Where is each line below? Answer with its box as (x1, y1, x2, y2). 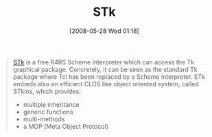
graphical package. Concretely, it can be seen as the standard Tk (12, 65, 198, 73)
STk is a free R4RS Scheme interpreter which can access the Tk (12, 58, 195, 66)
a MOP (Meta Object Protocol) (23, 122, 109, 130)
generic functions (23, 108, 73, 116)
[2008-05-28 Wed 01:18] (69, 27, 140, 35)
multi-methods (23, 114, 65, 123)
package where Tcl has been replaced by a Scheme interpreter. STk (12, 73, 205, 81)
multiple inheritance (23, 100, 80, 108)
